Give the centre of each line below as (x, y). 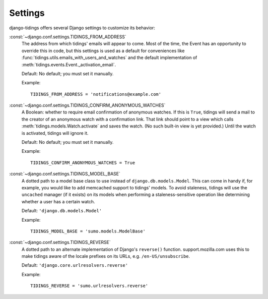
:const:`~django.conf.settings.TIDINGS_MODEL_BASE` (65, 174)
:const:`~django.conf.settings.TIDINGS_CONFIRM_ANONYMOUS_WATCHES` (87, 105)
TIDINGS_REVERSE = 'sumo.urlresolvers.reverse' (89, 286)
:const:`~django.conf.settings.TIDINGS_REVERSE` (60, 242)
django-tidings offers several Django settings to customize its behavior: (82, 28)
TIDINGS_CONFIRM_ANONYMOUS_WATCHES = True (83, 163)
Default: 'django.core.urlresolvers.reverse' (75, 265)
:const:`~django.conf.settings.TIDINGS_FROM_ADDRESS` (68, 37)
